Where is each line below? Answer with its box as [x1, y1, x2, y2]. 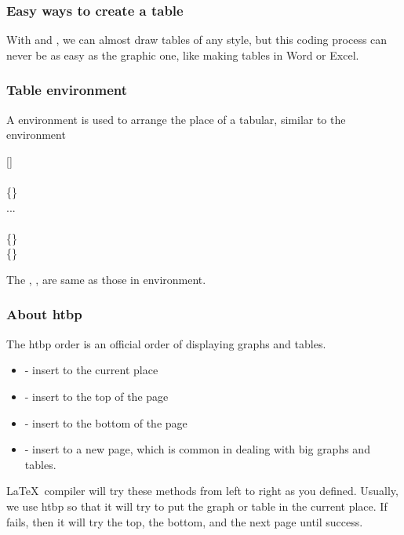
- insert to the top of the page [24, 388, 169, 404]
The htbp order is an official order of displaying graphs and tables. [6, 335, 326, 351]
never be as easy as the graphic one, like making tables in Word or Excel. [6, 46, 359, 63]
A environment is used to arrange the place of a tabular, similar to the [6, 111, 346, 127]
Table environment [6, 80, 128, 100]
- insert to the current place [24, 362, 158, 378]
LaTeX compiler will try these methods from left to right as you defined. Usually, [6, 482, 399, 499]
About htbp [6, 304, 82, 324]
